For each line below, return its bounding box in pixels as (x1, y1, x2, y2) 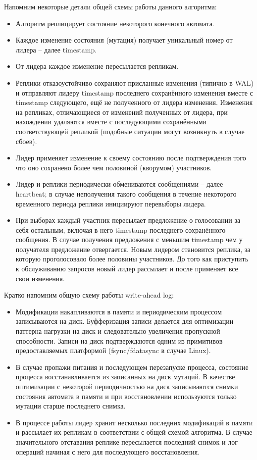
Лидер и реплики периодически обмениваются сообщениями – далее (15, 179, 223, 189)
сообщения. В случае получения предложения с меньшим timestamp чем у (15, 234, 243, 245)
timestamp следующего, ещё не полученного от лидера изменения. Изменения (15, 97, 253, 107)
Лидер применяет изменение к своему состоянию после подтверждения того (15, 153, 246, 163)
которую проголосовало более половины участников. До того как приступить (15, 254, 249, 264)
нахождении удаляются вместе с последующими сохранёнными (15, 116, 206, 127)
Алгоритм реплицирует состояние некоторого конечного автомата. (15, 18, 214, 28)
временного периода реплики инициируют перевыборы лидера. (15, 198, 206, 208)
